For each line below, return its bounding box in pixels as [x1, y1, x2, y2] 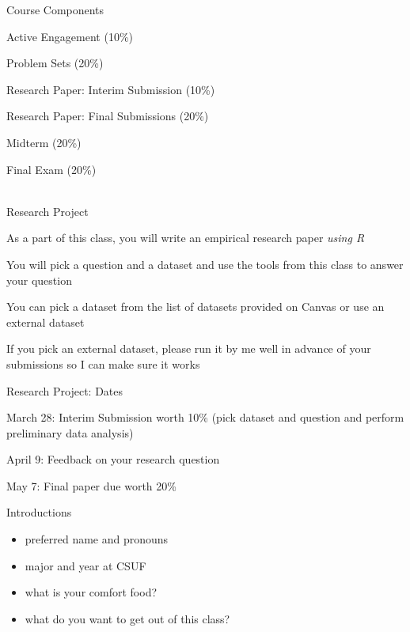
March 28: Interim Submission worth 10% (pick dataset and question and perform [6, 409, 404, 426]
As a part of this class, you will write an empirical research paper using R [6, 229, 365, 246]
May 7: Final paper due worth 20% [6, 477, 177, 494]
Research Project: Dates [6, 382, 123, 399]
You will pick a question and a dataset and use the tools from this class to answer [6, 255, 404, 272]
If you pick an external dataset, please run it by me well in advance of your [6, 340, 371, 357]
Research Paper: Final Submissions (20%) [6, 108, 209, 124]
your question [6, 271, 72, 288]
